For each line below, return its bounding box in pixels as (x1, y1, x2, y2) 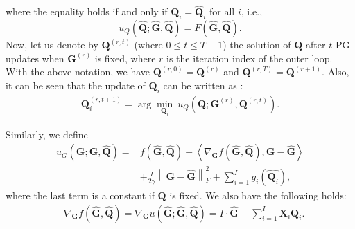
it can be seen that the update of (6, 77, 146, 92)
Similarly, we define (6, 127, 88, 141)
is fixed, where (94, 51, 156, 65)
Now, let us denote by (6, 37, 98, 52)
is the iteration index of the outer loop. (166, 51, 333, 65)
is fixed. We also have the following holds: (169, 188, 347, 203)
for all (209, 4, 235, 19)
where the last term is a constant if (6, 188, 155, 203)
